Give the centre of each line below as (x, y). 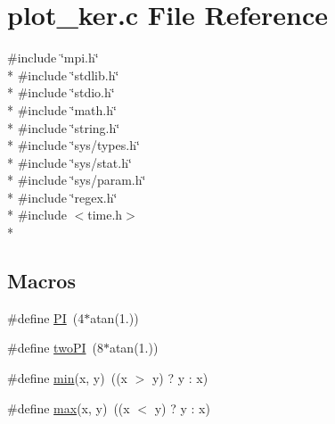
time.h (105, 215)
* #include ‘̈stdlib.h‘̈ (63, 75)
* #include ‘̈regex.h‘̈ (62, 197)
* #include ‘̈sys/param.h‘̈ (77, 180)
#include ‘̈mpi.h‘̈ (53, 58)
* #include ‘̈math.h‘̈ (62, 109)
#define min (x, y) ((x (67, 378)
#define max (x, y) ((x (69, 407)
